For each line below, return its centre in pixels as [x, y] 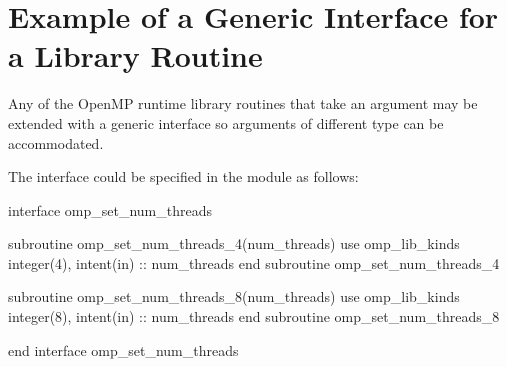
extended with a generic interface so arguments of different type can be [226, 122]
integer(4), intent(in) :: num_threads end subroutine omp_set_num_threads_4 [254, 262]
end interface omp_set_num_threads [123, 349]
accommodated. [56, 142]
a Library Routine [135, 55]
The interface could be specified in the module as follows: [183, 176]
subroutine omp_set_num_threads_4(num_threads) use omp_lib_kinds [234, 243]
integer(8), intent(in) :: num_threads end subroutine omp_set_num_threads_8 [254, 316]
